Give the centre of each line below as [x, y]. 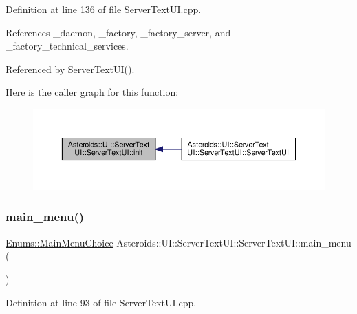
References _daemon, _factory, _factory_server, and [118, 32]
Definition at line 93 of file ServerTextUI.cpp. [101, 302]
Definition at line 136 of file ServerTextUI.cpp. [104, 9]
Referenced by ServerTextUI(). [70, 69]
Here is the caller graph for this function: [92, 92]
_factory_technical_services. [67, 46]
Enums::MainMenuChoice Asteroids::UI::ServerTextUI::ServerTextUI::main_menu [178, 242]
